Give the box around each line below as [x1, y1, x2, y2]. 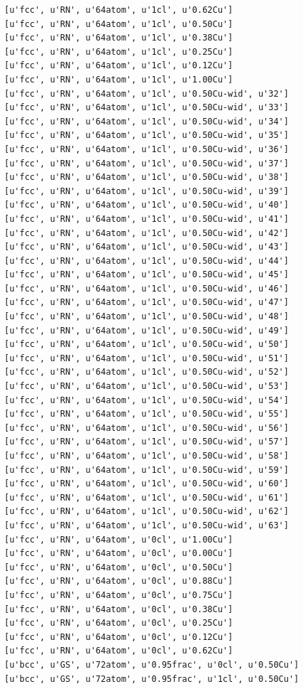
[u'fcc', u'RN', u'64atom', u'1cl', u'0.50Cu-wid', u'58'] [4, 451, 289, 461]
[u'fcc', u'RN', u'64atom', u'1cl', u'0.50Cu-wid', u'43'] [4, 242, 289, 252]
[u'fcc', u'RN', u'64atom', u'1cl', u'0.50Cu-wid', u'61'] [4, 492, 289, 503]
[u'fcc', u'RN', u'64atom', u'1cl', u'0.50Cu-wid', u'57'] [4, 437, 289, 447]
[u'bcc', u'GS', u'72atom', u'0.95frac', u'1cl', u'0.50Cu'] [4, 673, 299, 684]
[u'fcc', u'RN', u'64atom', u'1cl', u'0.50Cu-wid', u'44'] [4, 255, 289, 266]
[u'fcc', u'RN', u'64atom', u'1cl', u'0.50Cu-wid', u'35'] [4, 130, 289, 141]
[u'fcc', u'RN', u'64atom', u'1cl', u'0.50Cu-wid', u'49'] [4, 325, 289, 336]
